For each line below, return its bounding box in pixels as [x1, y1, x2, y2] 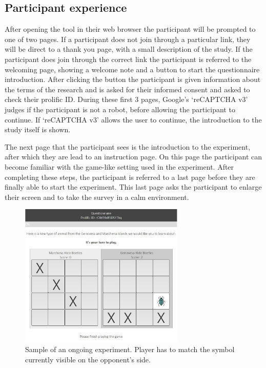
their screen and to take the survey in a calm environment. [5, 191, 189, 202]
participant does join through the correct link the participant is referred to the [5, 53, 252, 64]
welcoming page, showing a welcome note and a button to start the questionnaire [5, 64, 260, 74]
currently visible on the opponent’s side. [25, 354, 151, 364]
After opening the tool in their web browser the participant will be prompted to [5, 24, 256, 34]
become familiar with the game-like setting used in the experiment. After [5, 161, 234, 172]
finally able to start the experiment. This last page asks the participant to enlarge [5, 181, 262, 192]
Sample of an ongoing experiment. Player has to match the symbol [25, 344, 235, 354]
